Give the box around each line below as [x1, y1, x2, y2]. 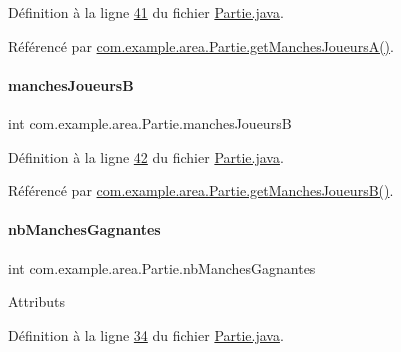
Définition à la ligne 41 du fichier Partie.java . [8, 2, 284, 22]
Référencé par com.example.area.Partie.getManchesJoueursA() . [8, 35, 394, 56]
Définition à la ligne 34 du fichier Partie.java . [8, 324, 284, 345]
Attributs [8, 291, 65, 312]
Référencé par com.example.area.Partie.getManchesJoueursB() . [8, 180, 394, 201]
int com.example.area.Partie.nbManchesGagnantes [8, 257, 316, 278]
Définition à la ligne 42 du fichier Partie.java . [8, 146, 284, 167]
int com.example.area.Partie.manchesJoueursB [8, 112, 292, 133]
